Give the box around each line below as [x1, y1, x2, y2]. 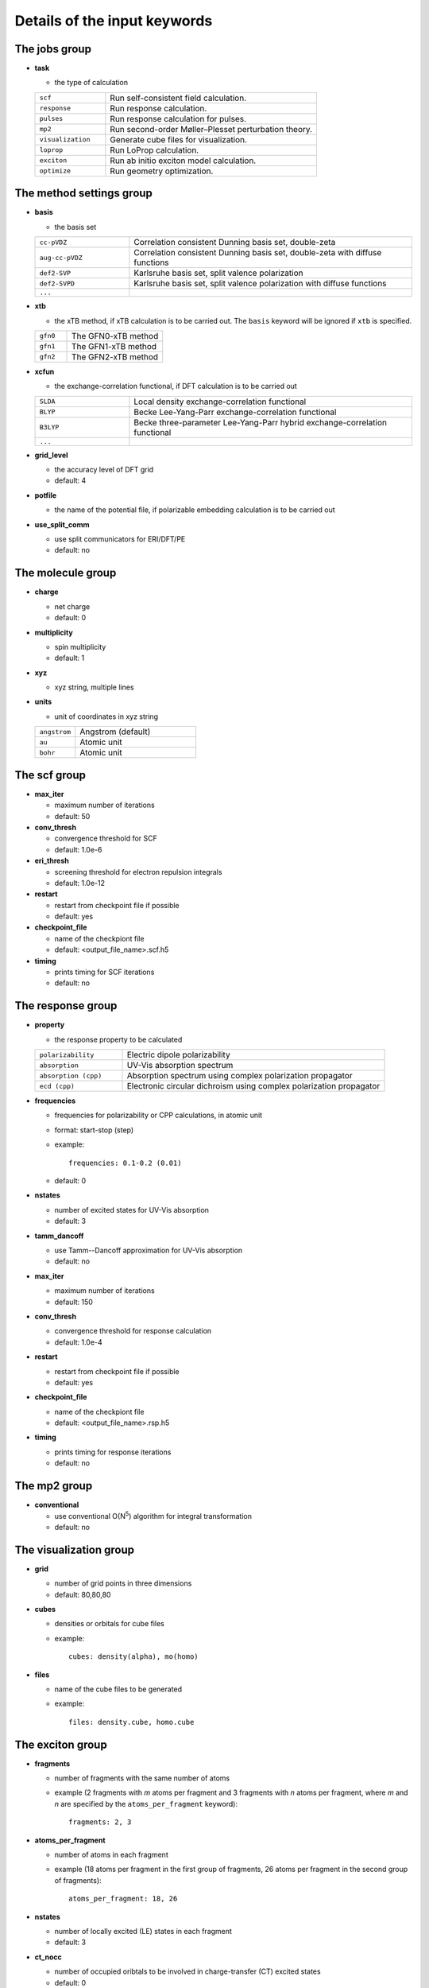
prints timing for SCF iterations [54, 967, 155, 977]
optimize [39, 167, 71, 175]
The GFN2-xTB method [71, 351, 159, 362]
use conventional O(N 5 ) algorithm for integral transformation [54, 1509, 252, 1520]
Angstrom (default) [79, 726, 151, 737]
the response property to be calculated [54, 1035, 183, 1044]
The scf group [14, 768, 87, 782]
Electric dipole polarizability [126, 1050, 230, 1061]
